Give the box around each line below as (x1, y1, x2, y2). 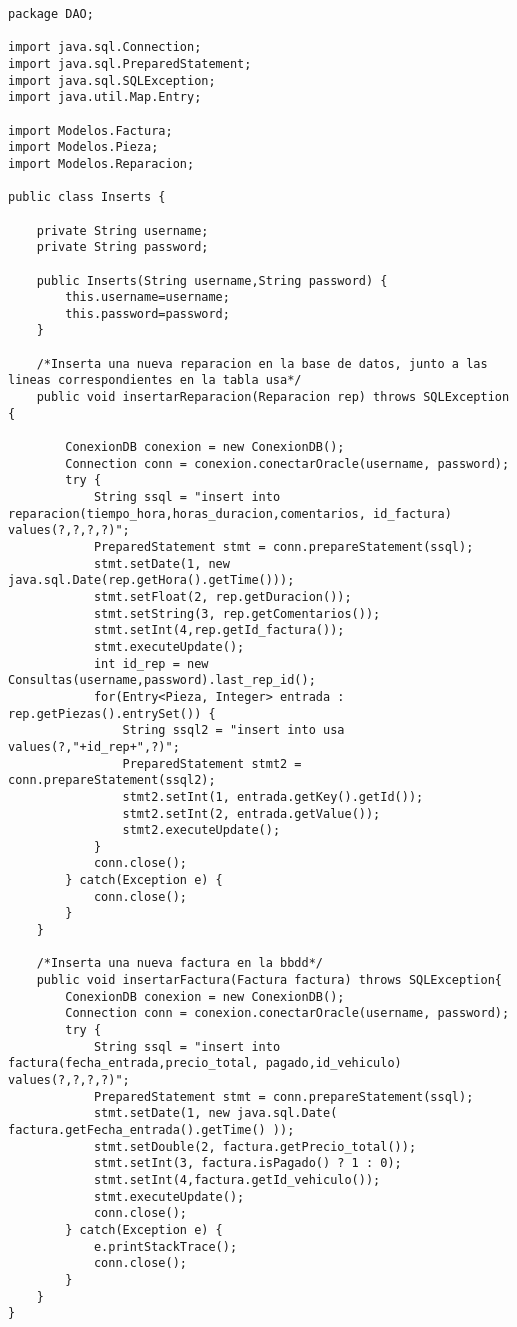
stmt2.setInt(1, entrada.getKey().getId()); (122, 789, 424, 804)
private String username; (36, 223, 209, 238)
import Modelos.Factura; (8, 123, 173, 138)
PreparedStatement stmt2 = (122, 756, 302, 771)
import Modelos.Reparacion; (8, 156, 195, 171)
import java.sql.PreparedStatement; (8, 56, 252, 71)
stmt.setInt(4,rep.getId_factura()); (93, 623, 345, 638)
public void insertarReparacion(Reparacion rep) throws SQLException (36, 390, 510, 405)
